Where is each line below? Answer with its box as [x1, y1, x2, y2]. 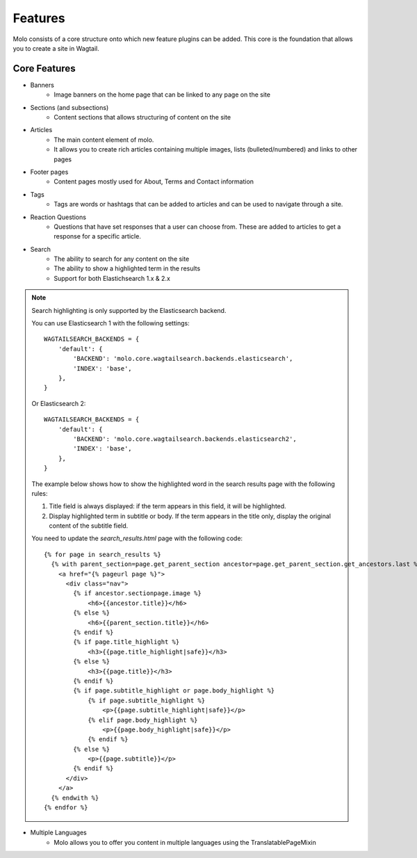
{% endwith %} [51, 793, 99, 802]
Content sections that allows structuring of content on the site [54, 113, 231, 122]
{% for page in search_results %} [44, 550, 161, 558]
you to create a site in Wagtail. [13, 44, 100, 52]
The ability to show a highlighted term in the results [54, 264, 201, 273]
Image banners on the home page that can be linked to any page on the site [54, 90, 271, 99]
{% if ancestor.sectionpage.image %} [73, 590, 202, 597]
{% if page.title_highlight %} [73, 638, 180, 646]
